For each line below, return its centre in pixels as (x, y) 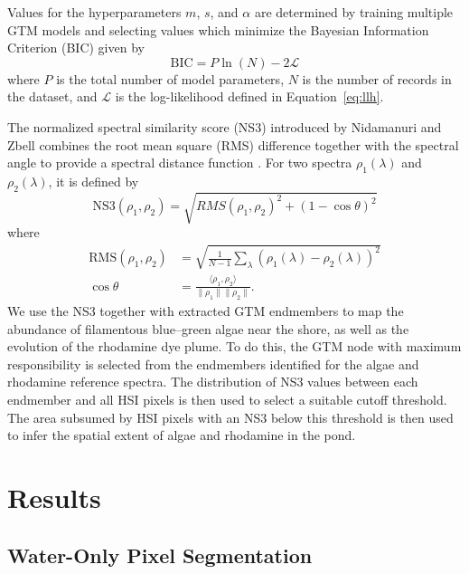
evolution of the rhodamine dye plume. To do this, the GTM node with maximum (234, 346)
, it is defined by (94, 181)
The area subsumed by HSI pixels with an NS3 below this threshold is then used (230, 417)
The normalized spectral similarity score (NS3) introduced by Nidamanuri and (225, 126)
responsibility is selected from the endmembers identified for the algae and (213, 364)
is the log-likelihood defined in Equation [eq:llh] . (249, 96)
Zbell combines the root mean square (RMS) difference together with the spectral (233, 144)
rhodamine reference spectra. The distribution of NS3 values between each (213, 382)
